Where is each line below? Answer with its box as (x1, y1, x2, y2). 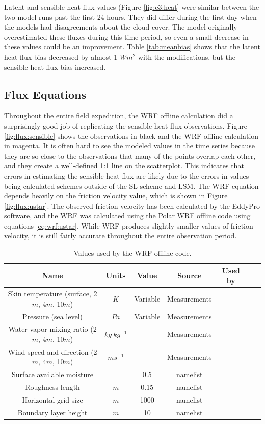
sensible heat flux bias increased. (4, 61, 106, 72)
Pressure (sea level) (22, 311, 83, 321)
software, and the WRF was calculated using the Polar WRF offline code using (4, 210, 251, 221)
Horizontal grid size (22, 394, 83, 405)
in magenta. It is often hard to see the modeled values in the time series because (4, 140, 255, 151)
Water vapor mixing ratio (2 (8, 323, 97, 334)
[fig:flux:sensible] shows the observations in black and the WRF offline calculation (4, 130, 259, 141)
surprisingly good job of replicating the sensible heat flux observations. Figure (4, 120, 247, 131)
